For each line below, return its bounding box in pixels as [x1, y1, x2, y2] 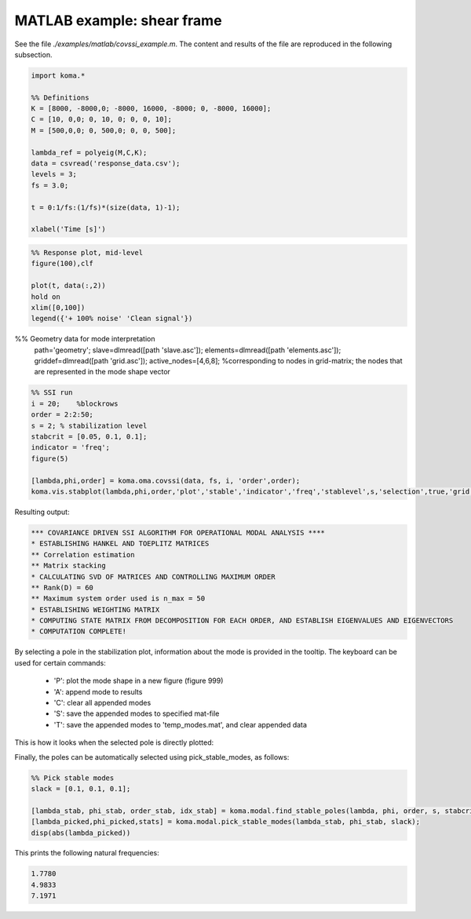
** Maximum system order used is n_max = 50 [31, 594, 206, 604]
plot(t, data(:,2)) [31, 281, 106, 290]
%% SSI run [31, 388, 73, 397]
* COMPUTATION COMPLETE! [31, 627, 127, 636]
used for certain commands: [14, 658, 106, 667]
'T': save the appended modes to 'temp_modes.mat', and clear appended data [53, 720, 308, 729]
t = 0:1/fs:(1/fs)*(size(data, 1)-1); [31, 202, 181, 212]
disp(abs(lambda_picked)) [31, 828, 131, 837]
